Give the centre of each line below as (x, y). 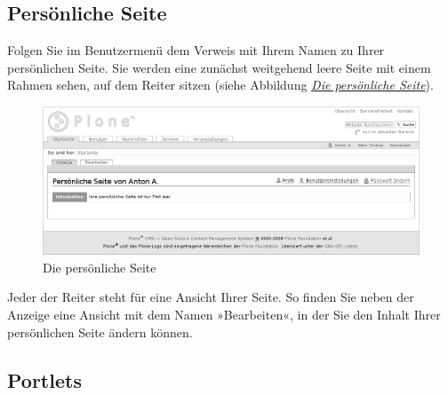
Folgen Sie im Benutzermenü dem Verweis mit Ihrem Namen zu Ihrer (196, 50)
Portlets (44, 379)
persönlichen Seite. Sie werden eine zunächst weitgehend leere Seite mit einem (219, 67)
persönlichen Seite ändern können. (100, 332)
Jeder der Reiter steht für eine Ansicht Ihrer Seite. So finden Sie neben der (211, 297)
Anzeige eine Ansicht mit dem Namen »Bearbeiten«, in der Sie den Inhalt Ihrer (224, 315)
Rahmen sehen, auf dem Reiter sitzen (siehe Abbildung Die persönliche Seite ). (220, 85)
